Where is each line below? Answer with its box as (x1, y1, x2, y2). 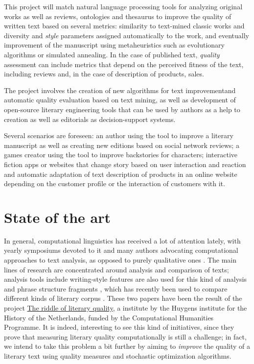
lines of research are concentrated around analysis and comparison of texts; (4, 264, 229, 274)
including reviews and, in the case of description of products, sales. (4, 69, 204, 79)
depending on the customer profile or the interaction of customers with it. (4, 178, 225, 189)
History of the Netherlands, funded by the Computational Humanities (4, 312, 214, 322)
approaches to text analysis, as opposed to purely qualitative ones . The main (4, 255, 236, 265)
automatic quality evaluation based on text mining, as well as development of (4, 95, 236, 105)
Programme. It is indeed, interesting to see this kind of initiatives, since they (4, 322, 234, 332)
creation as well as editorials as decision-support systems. (4, 114, 176, 124)
